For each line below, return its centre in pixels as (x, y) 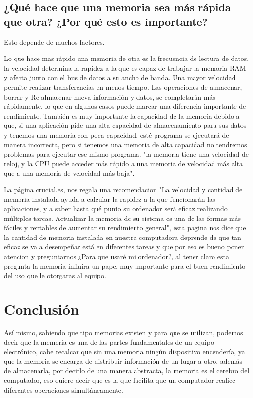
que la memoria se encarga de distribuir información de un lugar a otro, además (123, 361)
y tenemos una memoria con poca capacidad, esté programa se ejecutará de (117, 134)
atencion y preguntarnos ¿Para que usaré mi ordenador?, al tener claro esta (117, 256)
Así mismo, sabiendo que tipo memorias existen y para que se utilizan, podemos (124, 332)
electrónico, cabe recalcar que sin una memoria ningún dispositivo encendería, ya (125, 351)
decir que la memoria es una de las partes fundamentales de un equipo (109, 342)
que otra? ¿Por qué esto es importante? (106, 21)
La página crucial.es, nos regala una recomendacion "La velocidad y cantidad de (123, 189)
